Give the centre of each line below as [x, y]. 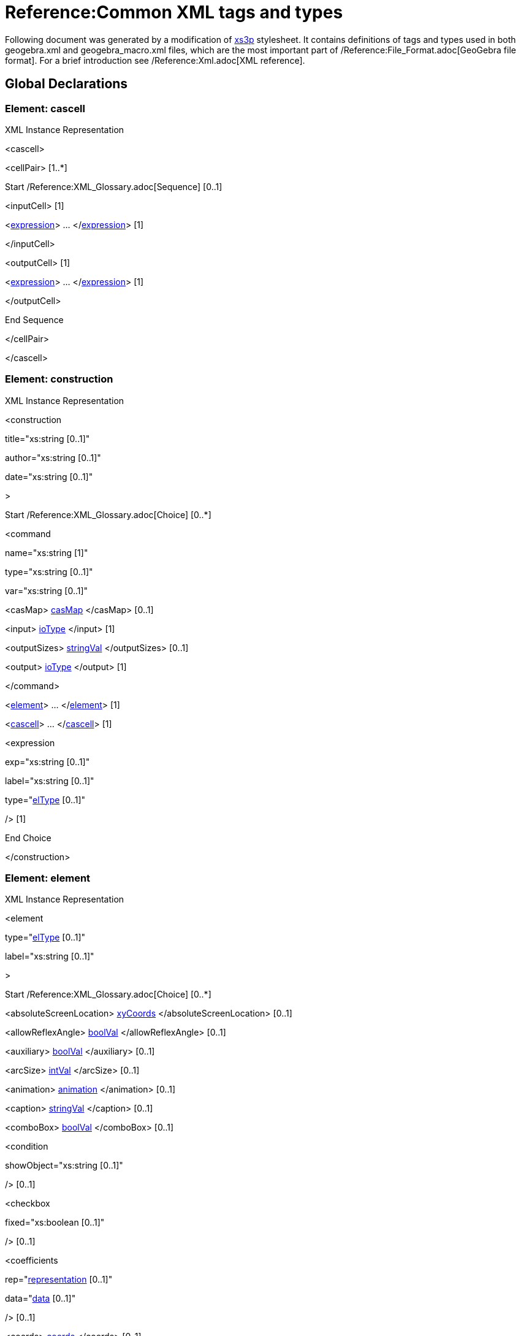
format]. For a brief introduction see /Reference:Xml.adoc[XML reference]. [155, 60]
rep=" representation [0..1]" [59, 1280]
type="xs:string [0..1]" [49, 571]
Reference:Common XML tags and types [174, 12]
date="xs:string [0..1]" [49, 476]
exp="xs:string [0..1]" [48, 762]
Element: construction [59, 379]
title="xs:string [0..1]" [48, 438]
